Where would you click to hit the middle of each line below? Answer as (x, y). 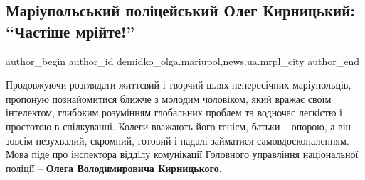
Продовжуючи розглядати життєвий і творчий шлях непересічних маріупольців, (179, 85)
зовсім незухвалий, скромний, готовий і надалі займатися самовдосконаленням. (178, 140)
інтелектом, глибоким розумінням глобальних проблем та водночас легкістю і (174, 112)
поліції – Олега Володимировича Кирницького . (114, 168)
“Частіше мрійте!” (70, 31)
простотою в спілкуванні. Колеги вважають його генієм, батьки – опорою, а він (179, 126)
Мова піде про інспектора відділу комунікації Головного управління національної (182, 154)
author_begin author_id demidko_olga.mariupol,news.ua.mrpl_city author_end (182, 61)
